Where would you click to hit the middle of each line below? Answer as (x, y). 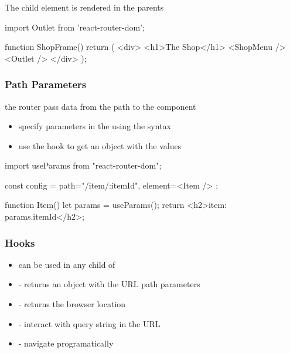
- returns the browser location (72, 304)
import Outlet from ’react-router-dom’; (75, 27)
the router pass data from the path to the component (100, 106)
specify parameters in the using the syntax (95, 126)
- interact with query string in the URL (89, 323)
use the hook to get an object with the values (100, 145)
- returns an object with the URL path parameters (109, 284)
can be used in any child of (67, 264)
